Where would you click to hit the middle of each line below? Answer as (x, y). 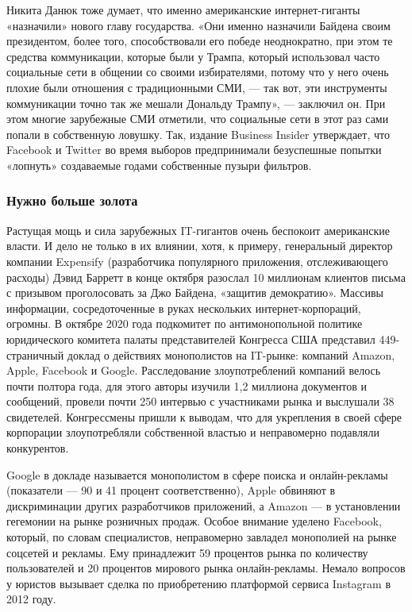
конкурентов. (38, 448)
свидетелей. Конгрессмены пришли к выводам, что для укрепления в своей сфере (204, 416)
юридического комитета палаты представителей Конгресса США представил (191, 339)
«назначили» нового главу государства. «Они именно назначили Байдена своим (198, 25)
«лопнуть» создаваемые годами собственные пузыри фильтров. (159, 165)
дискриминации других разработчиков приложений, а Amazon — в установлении (204, 505)
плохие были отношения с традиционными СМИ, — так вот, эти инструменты (197, 87)
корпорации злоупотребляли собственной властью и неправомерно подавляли (193, 432)
